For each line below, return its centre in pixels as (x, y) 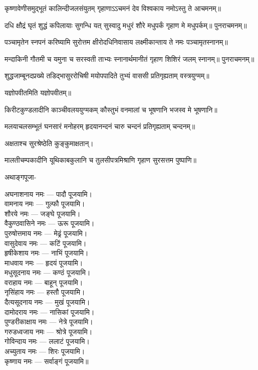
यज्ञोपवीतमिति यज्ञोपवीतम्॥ (38, 92)
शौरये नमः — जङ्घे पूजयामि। (43, 213)
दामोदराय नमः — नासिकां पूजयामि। (50, 312)
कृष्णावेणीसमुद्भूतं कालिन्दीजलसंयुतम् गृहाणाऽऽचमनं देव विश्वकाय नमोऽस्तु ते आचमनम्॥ (113, 8)
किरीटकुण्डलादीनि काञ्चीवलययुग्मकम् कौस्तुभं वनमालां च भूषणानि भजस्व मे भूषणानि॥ (111, 109)
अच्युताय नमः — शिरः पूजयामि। (45, 351)
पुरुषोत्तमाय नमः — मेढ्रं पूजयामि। (46, 233)
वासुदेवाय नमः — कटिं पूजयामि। (46, 243)
